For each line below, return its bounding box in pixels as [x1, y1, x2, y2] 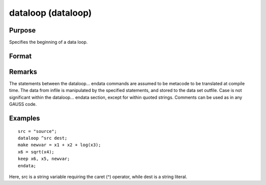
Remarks [9, 67, 37, 76]
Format [9, 52, 32, 60]
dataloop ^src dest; [18, 135, 67, 141]
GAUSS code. [9, 101, 37, 107]
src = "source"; [18, 128, 57, 134]
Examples [9, 114, 40, 123]
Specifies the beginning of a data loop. [9, 39, 88, 45]
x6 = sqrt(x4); [18, 149, 55, 154]
